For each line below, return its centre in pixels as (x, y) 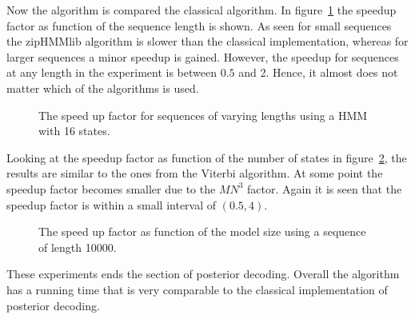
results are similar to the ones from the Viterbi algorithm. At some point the (195, 173)
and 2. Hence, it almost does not (318, 72)
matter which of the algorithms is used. (103, 88)
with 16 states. (74, 131)
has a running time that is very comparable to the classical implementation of (197, 289)
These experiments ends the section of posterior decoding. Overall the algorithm (203, 274)
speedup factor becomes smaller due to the (111, 188)
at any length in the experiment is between (112, 72)
